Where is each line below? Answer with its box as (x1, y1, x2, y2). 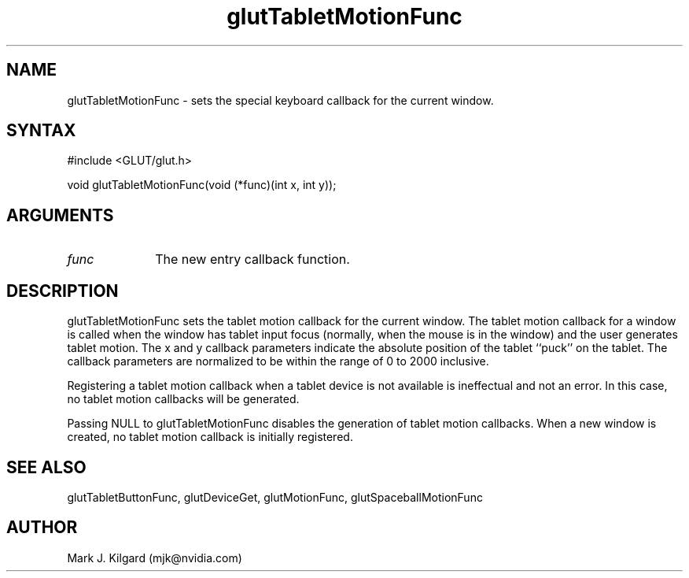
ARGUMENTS (6, 205, 114, 225)
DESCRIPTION (6, 280, 119, 301)
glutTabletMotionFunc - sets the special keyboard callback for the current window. (67, 93, 494, 107)
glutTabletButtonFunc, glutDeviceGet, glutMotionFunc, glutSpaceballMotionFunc (67, 490, 483, 504)
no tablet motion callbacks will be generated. (67, 392, 300, 406)
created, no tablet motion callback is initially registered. (67, 430, 353, 444)
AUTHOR (6, 517, 78, 538)
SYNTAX (6, 120, 76, 141)
